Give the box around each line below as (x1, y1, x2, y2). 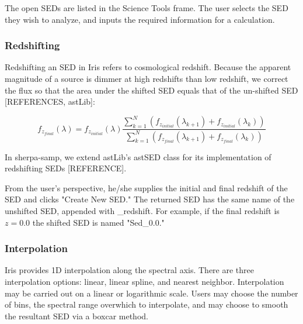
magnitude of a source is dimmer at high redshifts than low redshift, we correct (5, 73, 288, 84)
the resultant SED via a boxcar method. (5, 309, 148, 322)
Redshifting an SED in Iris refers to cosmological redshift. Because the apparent (5, 61, 291, 73)
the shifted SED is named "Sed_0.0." (32, 216, 165, 228)
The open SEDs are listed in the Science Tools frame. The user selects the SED (5, 2, 288, 13)
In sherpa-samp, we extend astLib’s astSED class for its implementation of (5, 150, 271, 163)
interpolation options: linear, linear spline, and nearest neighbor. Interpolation (5, 275, 284, 288)
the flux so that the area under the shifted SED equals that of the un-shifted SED (5, 84, 298, 96)
